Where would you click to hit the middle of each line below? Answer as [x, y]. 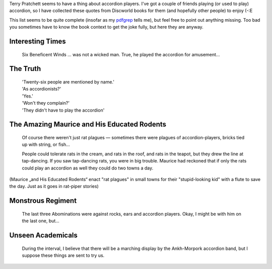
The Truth [25, 69]
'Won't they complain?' [46, 103]
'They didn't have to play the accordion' [63, 110]
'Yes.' [28, 96]
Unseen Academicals [44, 235]
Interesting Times [38, 41]
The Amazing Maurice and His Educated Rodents [88, 124]
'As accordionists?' [42, 89]
